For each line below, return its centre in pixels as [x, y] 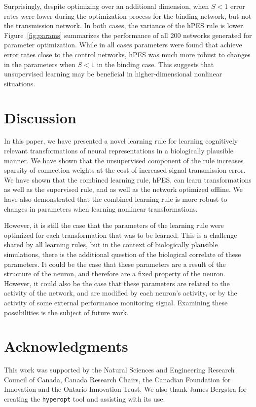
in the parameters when [40, 64]
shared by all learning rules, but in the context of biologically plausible [111, 244]
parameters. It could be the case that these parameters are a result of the [115, 264]
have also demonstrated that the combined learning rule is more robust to [116, 199]
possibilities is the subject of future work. [66, 312]
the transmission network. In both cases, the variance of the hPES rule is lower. [125, 25]
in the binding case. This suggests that [155, 64]
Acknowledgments [66, 346]
